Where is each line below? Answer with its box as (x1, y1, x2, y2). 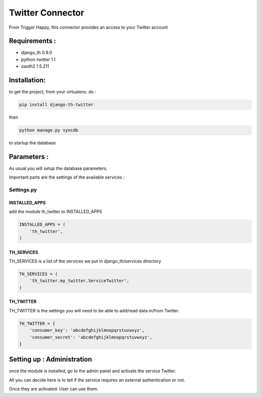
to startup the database (9, 140, 56, 146)
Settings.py (9, 186, 37, 193)
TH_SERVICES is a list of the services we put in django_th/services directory (9, 258, 162, 264)
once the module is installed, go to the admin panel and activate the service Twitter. (9, 368, 177, 374)
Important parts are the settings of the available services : (9, 174, 125, 180)
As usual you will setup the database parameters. (9, 165, 108, 171)
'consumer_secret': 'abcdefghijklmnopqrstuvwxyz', (29, 334, 152, 340)
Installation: (9, 76, 46, 85)
